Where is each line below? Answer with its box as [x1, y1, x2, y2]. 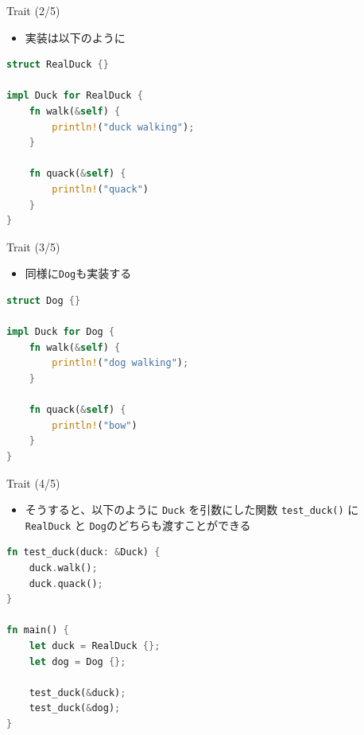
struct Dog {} [6, 294, 81, 306]
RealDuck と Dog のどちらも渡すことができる [25, 516, 251, 533]
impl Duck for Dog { [6, 326, 115, 338]
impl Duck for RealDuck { [6, 90, 143, 102]
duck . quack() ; [29, 577, 103, 589]
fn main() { [6, 624, 69, 636]
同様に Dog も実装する [25, 265, 132, 282]
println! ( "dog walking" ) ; [52, 357, 189, 369]
